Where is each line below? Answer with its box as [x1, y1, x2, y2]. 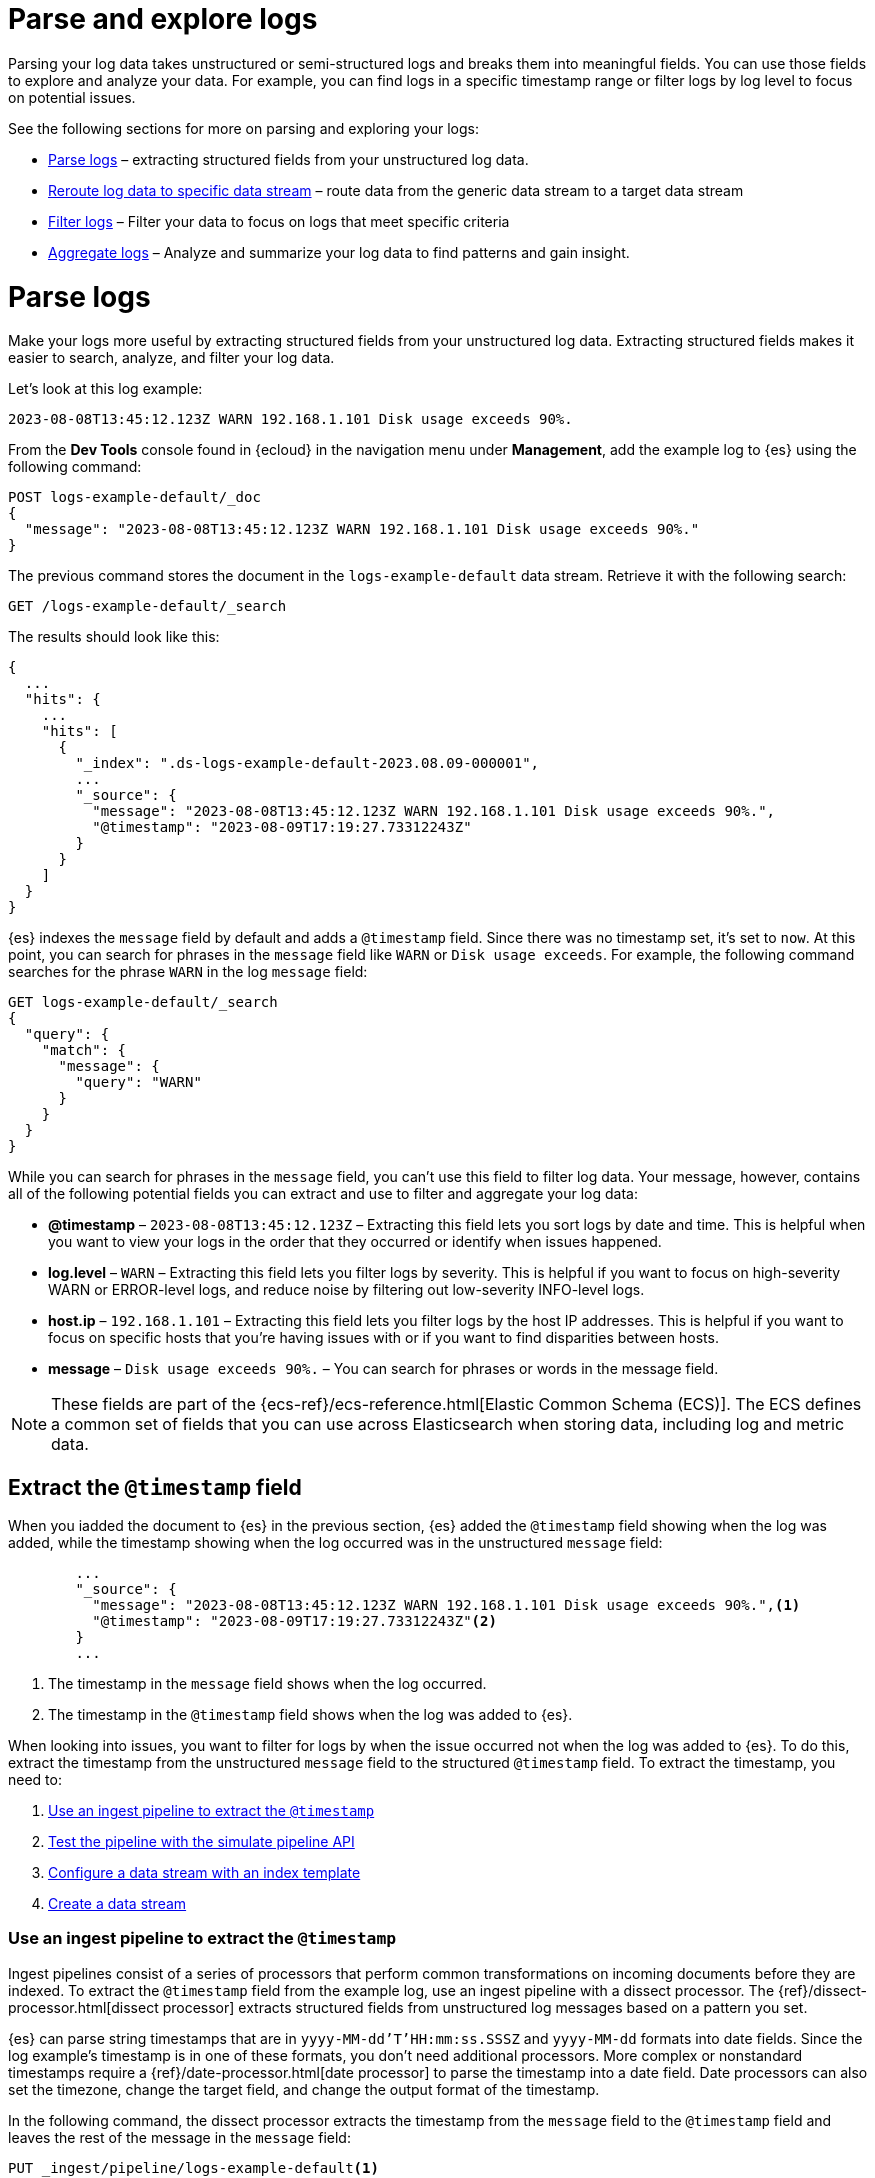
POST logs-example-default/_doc [8, 489, 261, 506]
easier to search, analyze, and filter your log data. [8, 349, 335, 367]
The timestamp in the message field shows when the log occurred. [48, 1675, 487, 1693]
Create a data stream [48, 1895, 187, 1913]
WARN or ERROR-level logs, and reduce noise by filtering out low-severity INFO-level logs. [48, 1281, 645, 1299]
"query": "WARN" [75, 1074, 202, 1091]
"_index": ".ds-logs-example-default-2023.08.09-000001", [75, 755, 540, 772]
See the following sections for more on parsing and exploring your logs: [8, 119, 479, 137]
